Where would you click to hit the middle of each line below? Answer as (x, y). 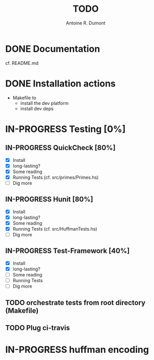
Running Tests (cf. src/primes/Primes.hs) (56, 177)
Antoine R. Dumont (86, 23)
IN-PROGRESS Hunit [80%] (49, 199)
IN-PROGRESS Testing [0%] (66, 129)
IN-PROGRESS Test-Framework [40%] (68, 251)
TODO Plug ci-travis (38, 328)
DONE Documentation (53, 49)
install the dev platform (44, 103)
